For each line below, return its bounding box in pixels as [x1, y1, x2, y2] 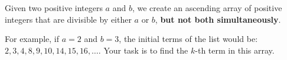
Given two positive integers [5, 2, 103, 13]
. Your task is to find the [98, 44, 188, 56]
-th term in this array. [195, 44, 275, 56]
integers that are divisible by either [5, 13, 132, 25]
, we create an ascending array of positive [132, 2, 282, 13]
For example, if [5, 33, 60, 45]
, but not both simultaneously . [155, 13, 281, 25]
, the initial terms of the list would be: [119, 33, 258, 45]
